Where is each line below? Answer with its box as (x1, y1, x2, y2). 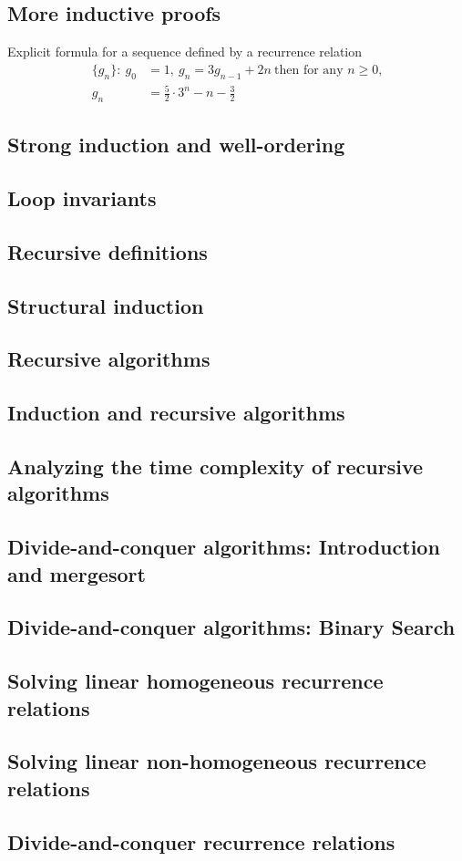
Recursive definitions (7, 237, 208, 265)
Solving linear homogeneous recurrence (7, 667, 384, 695)
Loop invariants (7, 184, 157, 213)
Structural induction (7, 291, 204, 319)
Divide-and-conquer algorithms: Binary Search (7, 613, 456, 641)
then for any (274, 63, 344, 77)
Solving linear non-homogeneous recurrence (7, 747, 426, 775)
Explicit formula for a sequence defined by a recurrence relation (7, 42, 363, 61)
